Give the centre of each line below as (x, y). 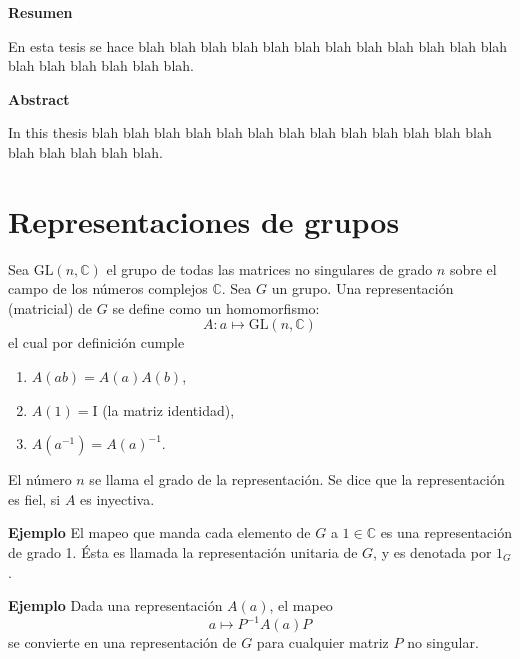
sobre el (473, 268)
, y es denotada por (432, 552)
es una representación (446, 532)
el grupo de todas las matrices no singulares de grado (269, 268)
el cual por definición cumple (96, 342)
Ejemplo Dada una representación (115, 605)
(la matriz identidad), (168, 409)
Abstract (39, 98)
